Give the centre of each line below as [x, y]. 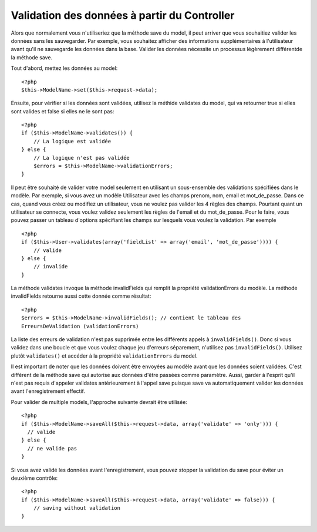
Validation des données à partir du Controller [123, 15]
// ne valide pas [52, 448]
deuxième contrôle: [34, 478]
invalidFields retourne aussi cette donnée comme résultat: [81, 296]
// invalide [50, 267]
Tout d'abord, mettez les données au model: [64, 68]
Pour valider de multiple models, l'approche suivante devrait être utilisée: [99, 402]
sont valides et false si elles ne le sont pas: [63, 111]
